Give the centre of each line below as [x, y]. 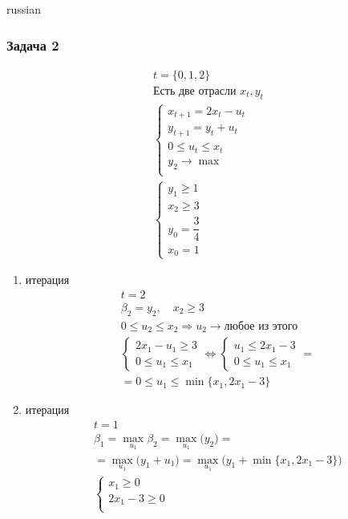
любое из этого [261, 326]
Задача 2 [33, 45]
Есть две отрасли [195, 91]
